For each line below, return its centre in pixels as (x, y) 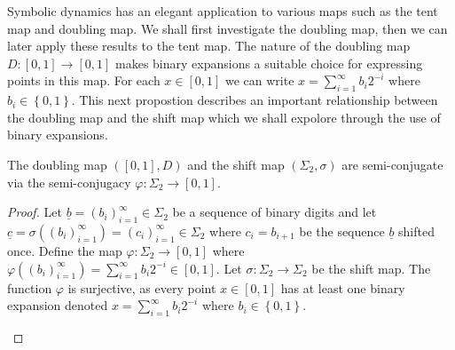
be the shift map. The (371, 268)
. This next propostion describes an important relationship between (255, 100)
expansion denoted (58, 305)
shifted (416, 231)
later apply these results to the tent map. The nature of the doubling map (209, 46)
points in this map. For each (84, 80)
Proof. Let (35, 212)
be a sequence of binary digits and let (275, 212)
